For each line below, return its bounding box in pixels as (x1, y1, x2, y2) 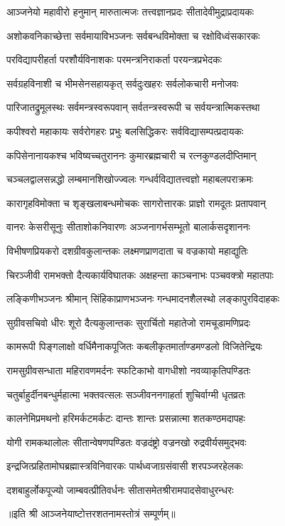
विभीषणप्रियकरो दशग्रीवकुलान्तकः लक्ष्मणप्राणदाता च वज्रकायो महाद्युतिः (6, 243, 248, 258)
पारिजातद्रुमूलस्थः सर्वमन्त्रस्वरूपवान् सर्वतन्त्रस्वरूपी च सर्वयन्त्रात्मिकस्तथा (6, 100, 260, 115)
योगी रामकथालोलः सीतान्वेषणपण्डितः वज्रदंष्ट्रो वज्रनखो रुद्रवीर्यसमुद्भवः (6, 434, 247, 449)
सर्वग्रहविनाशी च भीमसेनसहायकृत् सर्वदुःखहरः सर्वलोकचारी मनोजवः (6, 75, 239, 90)
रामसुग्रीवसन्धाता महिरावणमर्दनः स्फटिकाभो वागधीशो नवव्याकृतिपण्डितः (6, 362, 251, 377)
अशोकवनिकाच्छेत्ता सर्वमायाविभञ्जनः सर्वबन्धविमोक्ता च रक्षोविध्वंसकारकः (6, 28, 260, 43)
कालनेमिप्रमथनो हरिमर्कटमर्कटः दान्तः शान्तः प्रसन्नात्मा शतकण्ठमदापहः (6, 411, 245, 426)
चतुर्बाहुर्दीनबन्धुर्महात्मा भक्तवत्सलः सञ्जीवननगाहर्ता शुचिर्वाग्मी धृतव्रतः (6, 386, 246, 401)
